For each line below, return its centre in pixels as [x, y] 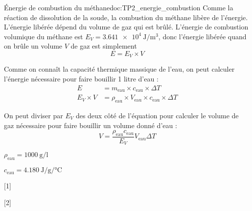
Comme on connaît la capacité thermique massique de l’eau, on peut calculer [119, 69]
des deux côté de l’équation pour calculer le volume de [157, 115]
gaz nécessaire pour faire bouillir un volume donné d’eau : [91, 125]
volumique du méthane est [44, 36]
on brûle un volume [33, 46]
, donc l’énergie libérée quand [202, 36]
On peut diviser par [34, 115]
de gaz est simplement [104, 46]
